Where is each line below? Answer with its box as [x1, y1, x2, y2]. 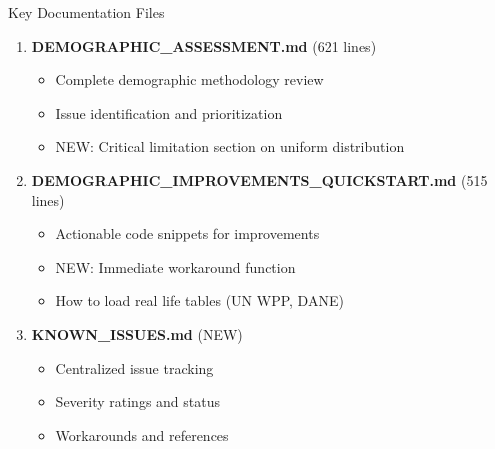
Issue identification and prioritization [55, 102, 283, 123]
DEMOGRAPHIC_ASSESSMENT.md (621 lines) [31, 35, 377, 56]
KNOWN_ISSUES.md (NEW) [31, 323, 243, 344]
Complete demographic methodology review [55, 69, 324, 90]
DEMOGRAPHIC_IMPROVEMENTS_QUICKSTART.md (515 [31, 169, 488, 190]
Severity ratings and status [55, 391, 221, 412]
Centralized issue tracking [55, 357, 214, 378]
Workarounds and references [55, 424, 229, 445]
